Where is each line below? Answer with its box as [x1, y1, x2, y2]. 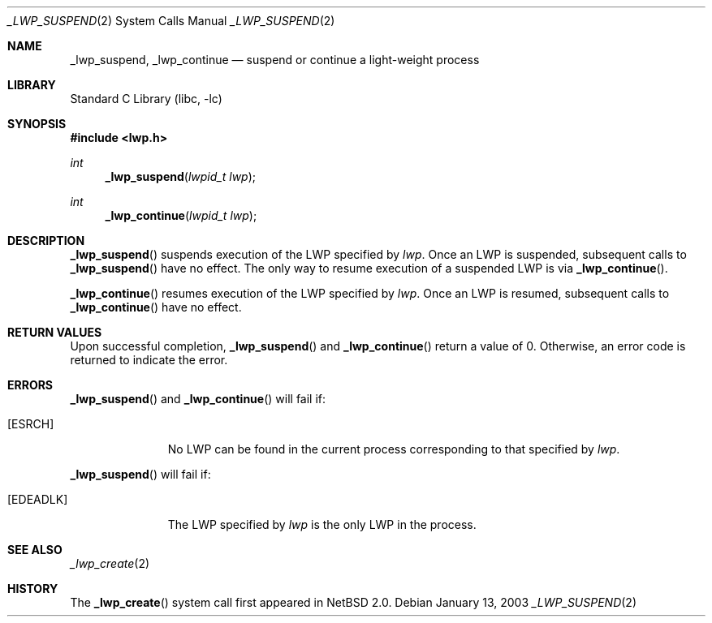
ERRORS [7, 378, 54, 392]
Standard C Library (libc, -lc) [70, 92, 222, 105]
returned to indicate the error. [70, 353, 228, 367]
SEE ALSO [7, 543, 63, 556]
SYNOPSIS [7, 117, 67, 131]
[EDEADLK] [7, 492, 68, 506]
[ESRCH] [7, 417, 54, 431]
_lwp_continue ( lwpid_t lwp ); [105, 208, 257, 222]
